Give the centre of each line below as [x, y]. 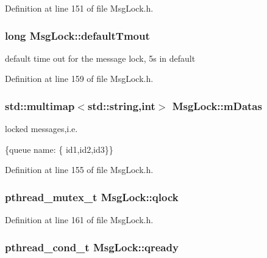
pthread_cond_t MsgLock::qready [92, 247]
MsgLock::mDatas [217, 105]
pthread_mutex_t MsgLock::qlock [92, 197]
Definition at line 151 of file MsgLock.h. [79, 8]
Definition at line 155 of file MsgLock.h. [79, 170]
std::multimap [40, 105]
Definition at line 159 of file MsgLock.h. [79, 79]
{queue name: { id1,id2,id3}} [59, 149]
